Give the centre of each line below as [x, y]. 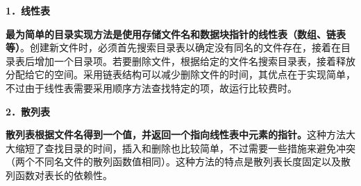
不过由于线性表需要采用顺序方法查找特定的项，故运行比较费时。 [151, 87]
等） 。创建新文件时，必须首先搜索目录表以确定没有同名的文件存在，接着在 [173, 47]
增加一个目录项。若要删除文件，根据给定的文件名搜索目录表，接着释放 [195, 61]
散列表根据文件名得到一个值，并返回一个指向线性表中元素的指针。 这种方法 [176, 134]
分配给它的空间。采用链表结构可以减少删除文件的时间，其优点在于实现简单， [180, 74]
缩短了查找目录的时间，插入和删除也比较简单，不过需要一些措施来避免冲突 [185, 148]
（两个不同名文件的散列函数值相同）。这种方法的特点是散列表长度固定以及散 [178, 161]
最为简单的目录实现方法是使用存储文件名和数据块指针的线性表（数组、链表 [176, 34]
